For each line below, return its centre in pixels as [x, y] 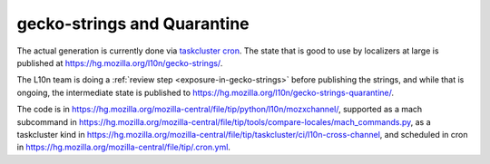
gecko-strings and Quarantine [133, 24]
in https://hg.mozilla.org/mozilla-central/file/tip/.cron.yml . [124, 147]
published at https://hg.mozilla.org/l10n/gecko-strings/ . [120, 63]
